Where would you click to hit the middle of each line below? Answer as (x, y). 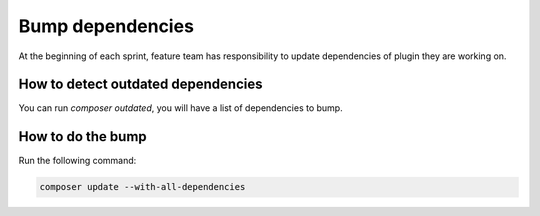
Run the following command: (77, 161)
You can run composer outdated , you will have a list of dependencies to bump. (181, 108)
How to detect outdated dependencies (140, 84)
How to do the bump (82, 136)
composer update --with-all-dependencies (142, 187)
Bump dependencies (106, 26)
